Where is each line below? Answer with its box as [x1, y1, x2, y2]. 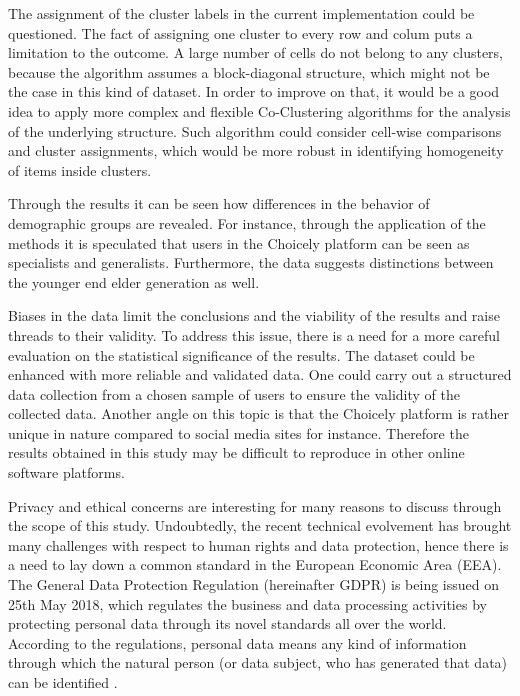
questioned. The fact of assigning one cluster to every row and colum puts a [8, 22, 473, 43]
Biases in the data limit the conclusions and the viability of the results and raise [8, 305, 500, 326]
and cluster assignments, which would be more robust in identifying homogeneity [8, 140, 504, 161]
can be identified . [8, 672, 118, 692]
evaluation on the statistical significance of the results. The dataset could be [8, 344, 475, 365]
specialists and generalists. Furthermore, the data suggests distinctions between [8, 252, 494, 273]
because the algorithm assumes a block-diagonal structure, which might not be [8, 61, 490, 82]
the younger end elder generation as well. [8, 271, 260, 292]
